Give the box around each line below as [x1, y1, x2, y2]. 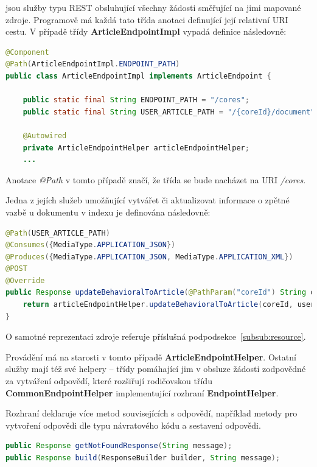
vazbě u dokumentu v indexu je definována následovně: [5, 205, 211, 218]
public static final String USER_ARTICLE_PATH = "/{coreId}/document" [23, 107, 315, 116]
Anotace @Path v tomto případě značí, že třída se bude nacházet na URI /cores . [5, 173, 306, 186]
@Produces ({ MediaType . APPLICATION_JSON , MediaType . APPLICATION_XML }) [5, 252, 293, 261]
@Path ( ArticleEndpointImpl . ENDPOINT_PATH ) [5, 60, 180, 69]
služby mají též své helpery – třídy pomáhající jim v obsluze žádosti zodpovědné [5, 362, 306, 375]
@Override [5, 276, 45, 285]
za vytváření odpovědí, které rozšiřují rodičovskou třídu [5, 374, 212, 387]
